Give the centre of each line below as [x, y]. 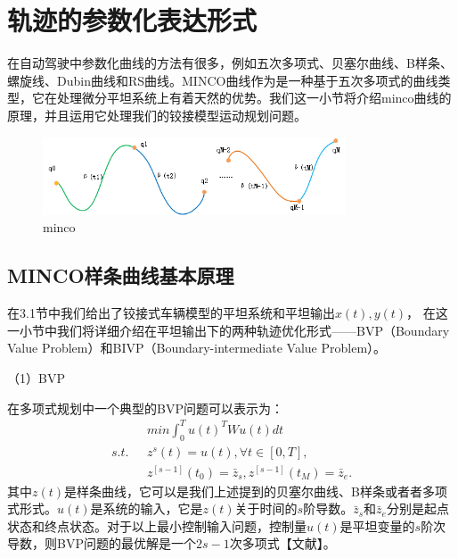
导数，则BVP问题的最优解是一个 [102, 543]
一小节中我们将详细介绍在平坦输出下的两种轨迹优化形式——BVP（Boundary [229, 330]
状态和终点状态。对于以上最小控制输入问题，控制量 [157, 525]
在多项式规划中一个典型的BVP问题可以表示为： [145, 408]
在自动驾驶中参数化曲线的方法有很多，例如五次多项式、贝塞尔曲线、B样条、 [230, 63]
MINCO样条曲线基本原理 [121, 275]
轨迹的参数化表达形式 [132, 20]
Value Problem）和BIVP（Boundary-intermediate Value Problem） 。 [197, 348]
